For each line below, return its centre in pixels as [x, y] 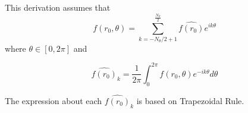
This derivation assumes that [58, 7]
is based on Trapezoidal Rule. [190, 100]
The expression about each [54, 100]
